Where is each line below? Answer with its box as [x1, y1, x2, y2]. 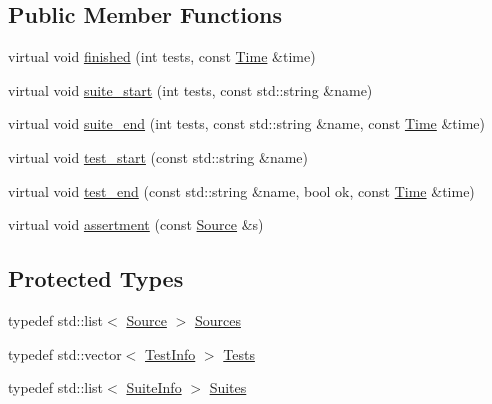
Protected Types [8, 263, 184, 294]
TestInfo [145, 343, 196, 364]
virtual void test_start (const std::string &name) [8, 146, 308, 167]
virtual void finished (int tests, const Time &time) [8, 46, 316, 67]
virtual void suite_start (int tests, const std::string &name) [8, 79, 373, 100]
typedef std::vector [8, 343, 122, 364]
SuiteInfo [126, 377, 182, 398]
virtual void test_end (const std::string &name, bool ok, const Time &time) [8, 180, 475, 201]
